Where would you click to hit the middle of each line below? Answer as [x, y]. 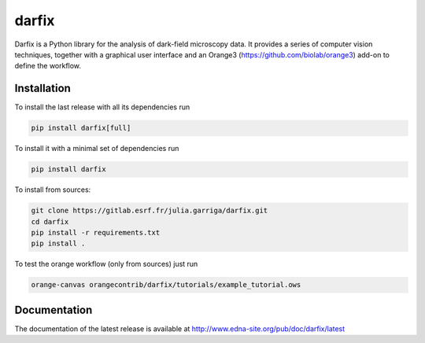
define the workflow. [48, 66]
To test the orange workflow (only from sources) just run [106, 264]
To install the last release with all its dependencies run [102, 107]
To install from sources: [53, 190]
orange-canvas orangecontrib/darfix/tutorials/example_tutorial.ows [166, 285]
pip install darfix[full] [81, 128]
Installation [42, 89]
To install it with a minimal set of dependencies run [97, 149]
